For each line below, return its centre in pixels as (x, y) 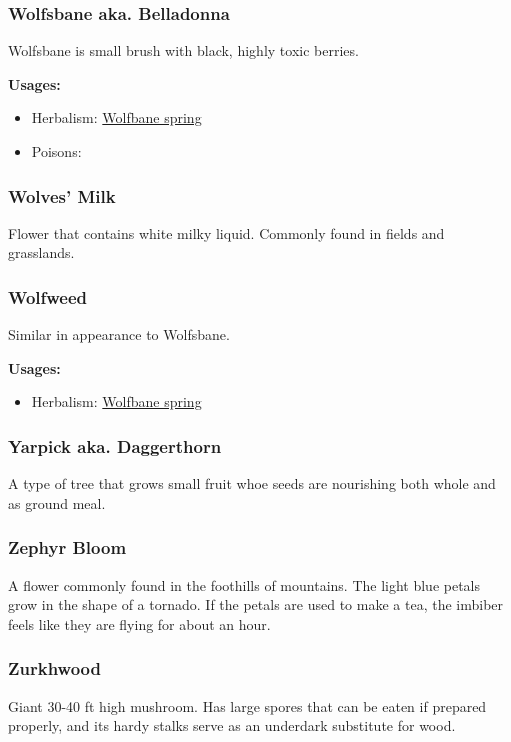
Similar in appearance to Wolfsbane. (119, 334)
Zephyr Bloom (67, 547)
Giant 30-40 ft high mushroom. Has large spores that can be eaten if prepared (247, 705)
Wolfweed (48, 296)
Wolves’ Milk (62, 195)
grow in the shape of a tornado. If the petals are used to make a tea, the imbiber (256, 604)
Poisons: (56, 151)
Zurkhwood (54, 668)
